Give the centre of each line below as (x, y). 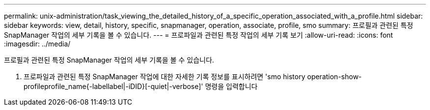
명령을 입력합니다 (231, 86)
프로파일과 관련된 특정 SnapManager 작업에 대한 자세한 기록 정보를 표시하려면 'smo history (164, 77)
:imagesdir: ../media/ (37, 44)
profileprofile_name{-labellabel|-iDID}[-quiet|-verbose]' (113, 86)
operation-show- (334, 77)
